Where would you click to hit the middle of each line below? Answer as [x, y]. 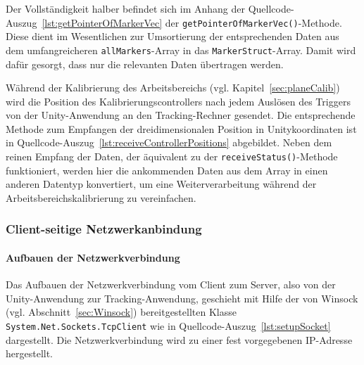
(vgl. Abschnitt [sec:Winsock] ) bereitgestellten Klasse [121, 312]
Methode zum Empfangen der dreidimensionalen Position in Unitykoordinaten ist [181, 128]
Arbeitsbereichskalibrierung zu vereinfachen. [101, 197]
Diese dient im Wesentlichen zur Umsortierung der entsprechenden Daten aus [172, 36]
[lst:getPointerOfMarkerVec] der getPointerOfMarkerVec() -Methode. [192, 22]
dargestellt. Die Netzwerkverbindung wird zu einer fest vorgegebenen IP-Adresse [179, 339]
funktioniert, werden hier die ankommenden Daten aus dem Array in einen [167, 170]
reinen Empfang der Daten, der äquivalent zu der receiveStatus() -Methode [172, 156]
